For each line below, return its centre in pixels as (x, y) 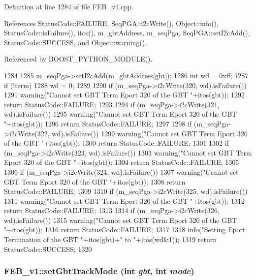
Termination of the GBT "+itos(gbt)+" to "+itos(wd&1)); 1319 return (111, 239)
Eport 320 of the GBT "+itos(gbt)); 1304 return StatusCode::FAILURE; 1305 (122, 162)
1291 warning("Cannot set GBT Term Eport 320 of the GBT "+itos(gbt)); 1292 (125, 95)
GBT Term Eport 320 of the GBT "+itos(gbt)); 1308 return (95, 181)
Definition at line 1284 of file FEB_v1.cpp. (69, 6)
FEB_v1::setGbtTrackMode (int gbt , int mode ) (99, 271)
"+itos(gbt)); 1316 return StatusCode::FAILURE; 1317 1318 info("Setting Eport (125, 230)
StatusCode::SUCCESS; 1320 (48, 249)
